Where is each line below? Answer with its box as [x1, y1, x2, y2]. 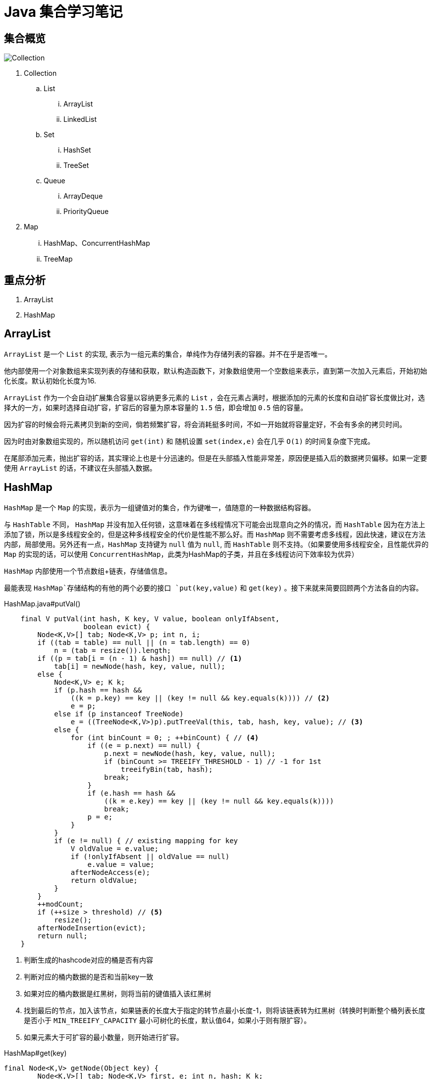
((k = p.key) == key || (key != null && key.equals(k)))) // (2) [70, 694, 330, 702]
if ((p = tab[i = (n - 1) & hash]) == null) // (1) [37, 654, 242, 662]
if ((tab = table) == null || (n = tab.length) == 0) [37, 638, 251, 647]
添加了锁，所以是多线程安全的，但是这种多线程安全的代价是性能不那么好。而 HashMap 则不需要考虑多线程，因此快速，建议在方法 [4, 530, 426, 539]
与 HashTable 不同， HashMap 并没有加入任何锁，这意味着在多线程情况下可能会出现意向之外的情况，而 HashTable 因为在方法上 [4, 520, 426, 529]
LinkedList [63, 115, 97, 124]
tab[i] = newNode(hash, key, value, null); [54, 662, 225, 670]
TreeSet [63, 161, 89, 170]
